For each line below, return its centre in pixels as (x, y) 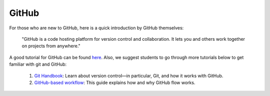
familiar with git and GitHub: (38, 64)
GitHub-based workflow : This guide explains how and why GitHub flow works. (115, 83)
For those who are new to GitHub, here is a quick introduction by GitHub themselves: (96, 28)
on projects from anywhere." (51, 46)
